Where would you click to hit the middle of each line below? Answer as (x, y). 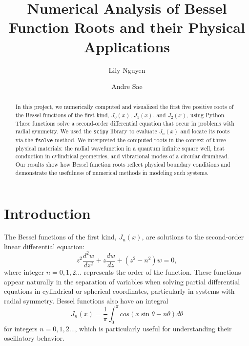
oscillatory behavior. (34, 338)
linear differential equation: (44, 246)
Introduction (47, 213)
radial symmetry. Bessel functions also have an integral (86, 300)
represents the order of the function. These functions (162, 272)
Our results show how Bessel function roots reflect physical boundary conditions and (123, 164)
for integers (21, 328)
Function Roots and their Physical (127, 27)
